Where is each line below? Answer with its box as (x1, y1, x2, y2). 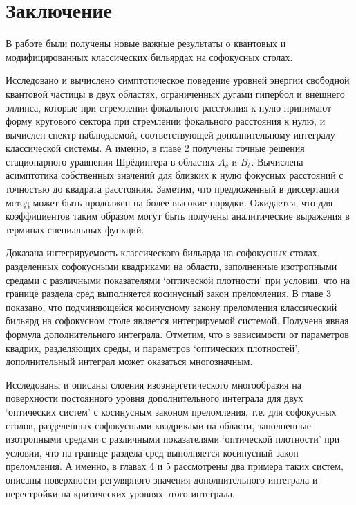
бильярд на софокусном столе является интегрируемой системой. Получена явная (6, 313, 349, 328)
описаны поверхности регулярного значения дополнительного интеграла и (6, 472, 318, 486)
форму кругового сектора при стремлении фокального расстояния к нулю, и (6, 114, 326, 128)
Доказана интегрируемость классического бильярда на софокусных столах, (6, 245, 320, 260)
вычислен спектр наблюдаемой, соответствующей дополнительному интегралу (6, 127, 335, 141)
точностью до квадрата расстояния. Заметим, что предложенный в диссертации (6, 181, 339, 196)
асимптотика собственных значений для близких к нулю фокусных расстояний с (6, 168, 344, 182)
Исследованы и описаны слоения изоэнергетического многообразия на (6, 377, 301, 391)
